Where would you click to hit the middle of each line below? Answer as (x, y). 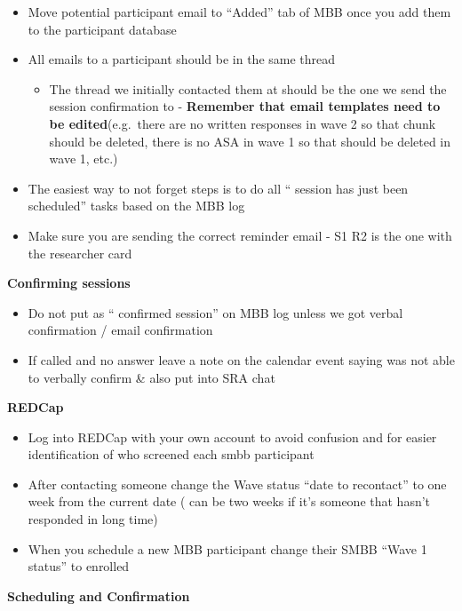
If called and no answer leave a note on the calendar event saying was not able (241, 359)
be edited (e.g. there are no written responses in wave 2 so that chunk (243, 123)
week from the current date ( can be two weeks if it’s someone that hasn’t (229, 501)
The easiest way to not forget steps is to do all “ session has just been (218, 188)
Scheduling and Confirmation (99, 595)
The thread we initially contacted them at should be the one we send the (248, 88)
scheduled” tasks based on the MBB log (136, 206)
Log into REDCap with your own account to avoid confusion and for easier (232, 436)
